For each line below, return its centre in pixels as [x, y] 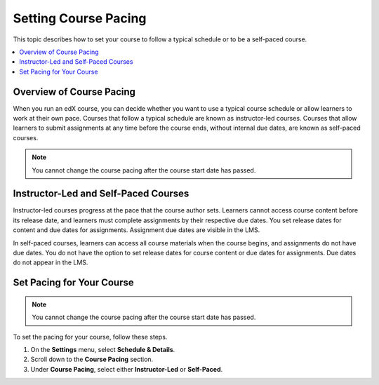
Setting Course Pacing [80, 18]
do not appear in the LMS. [51, 262]
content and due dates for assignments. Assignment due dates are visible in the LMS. [137, 230]
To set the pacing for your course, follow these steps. [90, 337]
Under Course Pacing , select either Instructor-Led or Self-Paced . [127, 369]
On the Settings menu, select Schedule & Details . [103, 350]
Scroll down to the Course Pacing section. [92, 359]
